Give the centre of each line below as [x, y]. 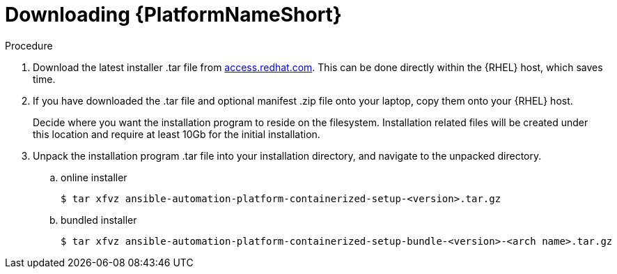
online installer [94, 177]
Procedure [29, 45]
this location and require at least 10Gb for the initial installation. [177, 134]
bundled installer [99, 220]
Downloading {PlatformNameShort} [173, 15]
